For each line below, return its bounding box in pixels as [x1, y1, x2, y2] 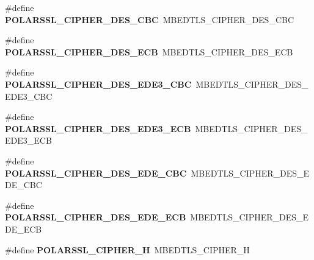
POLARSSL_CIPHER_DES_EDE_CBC [5, 166, 187, 179]
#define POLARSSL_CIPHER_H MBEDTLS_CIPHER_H [5, 243, 250, 256]
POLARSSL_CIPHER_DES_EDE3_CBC [5, 77, 192, 90]
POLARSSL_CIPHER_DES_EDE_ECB [5, 211, 186, 223]
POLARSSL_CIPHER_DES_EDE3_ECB [5, 122, 191, 135]
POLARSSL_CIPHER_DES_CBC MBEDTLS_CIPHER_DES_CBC [5, 13, 294, 26]
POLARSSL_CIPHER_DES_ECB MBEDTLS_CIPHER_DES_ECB [5, 45, 293, 58]
